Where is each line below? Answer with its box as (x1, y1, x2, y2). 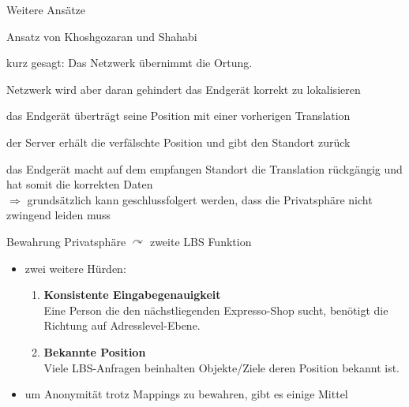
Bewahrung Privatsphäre (6, 233, 126, 249)
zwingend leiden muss (6, 207, 111, 223)
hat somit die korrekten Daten (6, 176, 153, 192)
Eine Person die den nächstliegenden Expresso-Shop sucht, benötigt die (43, 301, 388, 318)
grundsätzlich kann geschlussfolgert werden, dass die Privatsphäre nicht (27, 191, 373, 207)
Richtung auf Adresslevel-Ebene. (43, 317, 201, 334)
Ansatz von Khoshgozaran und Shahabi (6, 28, 197, 44)
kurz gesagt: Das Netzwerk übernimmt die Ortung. (6, 54, 253, 71)
